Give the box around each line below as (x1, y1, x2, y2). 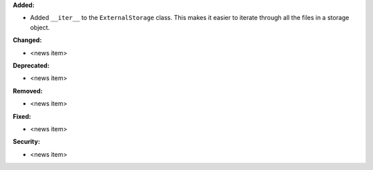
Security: (12, 138, 41, 146)
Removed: (12, 86, 43, 95)
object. (30, 23, 50, 31)
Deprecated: (12, 61, 50, 69)
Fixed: (12, 112, 31, 120)
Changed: (12, 36, 42, 44)
